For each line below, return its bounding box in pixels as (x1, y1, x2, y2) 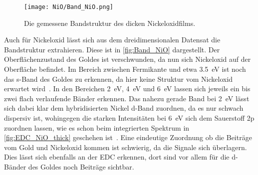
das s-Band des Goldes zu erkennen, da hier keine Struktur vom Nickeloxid (4, 73, 233, 84)
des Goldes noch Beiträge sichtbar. (28, 161, 134, 172)
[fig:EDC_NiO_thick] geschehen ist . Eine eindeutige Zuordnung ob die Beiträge (4, 132, 252, 143)
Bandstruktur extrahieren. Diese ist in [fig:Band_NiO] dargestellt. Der (4, 44, 220, 54)
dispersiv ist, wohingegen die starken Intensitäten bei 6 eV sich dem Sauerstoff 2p (4, 113, 255, 123)
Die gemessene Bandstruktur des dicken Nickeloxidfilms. (24, 17, 196, 28)
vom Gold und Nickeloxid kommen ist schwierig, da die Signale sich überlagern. (4, 142, 247, 152)
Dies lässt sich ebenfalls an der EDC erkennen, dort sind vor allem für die (4, 152, 230, 162)
